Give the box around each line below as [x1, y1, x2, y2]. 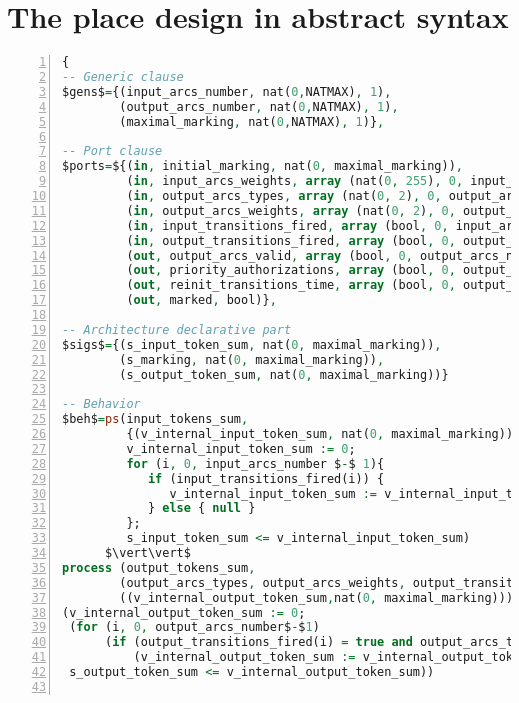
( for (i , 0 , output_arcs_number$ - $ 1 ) [69, 620, 320, 635]
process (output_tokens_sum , [62, 560, 256, 575]
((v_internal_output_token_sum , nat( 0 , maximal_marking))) [119, 590, 514, 605]
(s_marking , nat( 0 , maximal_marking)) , [119, 352, 385, 367]
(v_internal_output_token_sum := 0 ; [62, 605, 306, 620]
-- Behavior [62, 397, 141, 412]
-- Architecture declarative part [62, 322, 292, 337]
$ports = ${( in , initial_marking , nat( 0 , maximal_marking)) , [62, 159, 463, 174]
